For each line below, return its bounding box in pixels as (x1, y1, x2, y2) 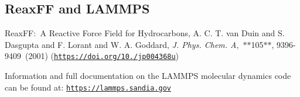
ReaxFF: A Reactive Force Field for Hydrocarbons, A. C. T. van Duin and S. (5, 27, 285, 39)
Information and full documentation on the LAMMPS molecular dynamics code (5, 70, 291, 82)
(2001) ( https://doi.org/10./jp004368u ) (25, 50, 179, 62)
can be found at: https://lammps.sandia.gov (5, 81, 171, 93)
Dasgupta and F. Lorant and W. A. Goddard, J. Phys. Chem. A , (5, 38, 239, 50)
